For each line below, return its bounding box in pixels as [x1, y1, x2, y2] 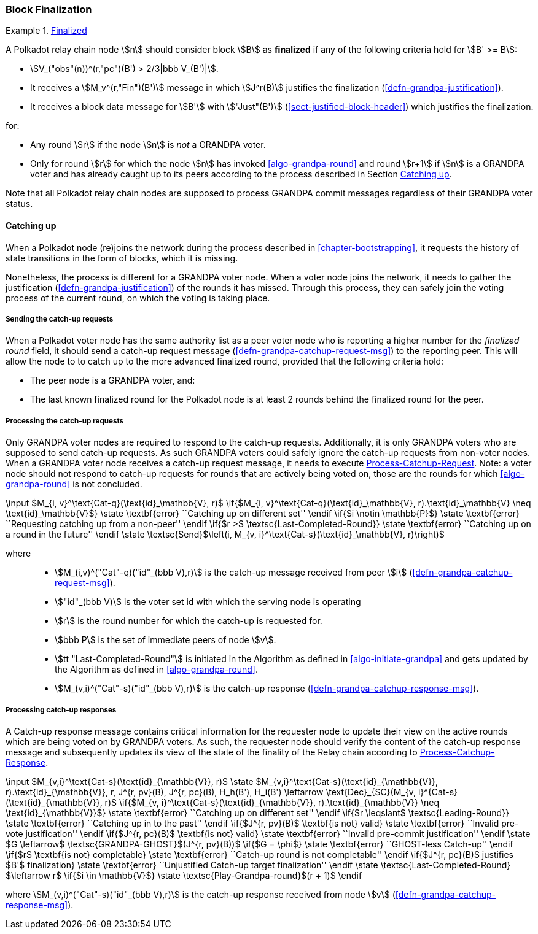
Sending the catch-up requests [6, 314, 114, 323]
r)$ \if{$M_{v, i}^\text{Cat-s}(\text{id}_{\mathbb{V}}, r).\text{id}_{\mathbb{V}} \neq [104, 797, 440, 808]
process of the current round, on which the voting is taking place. [6, 292, 270, 303]
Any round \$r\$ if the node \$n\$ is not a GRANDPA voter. [30, 139, 266, 150]
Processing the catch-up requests [6, 416, 124, 425]
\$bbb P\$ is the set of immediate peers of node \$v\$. [55, 635, 276, 646]
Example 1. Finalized [6, 25, 87, 36]
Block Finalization [6, 3, 92, 15]
